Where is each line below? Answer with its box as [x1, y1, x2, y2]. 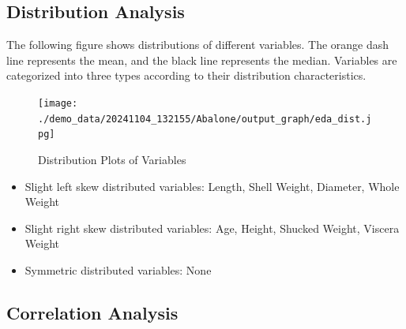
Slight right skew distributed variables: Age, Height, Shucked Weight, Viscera [24, 219, 400, 236]
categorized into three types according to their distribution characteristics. [6, 67, 367, 84]
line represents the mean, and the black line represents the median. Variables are [6, 51, 397, 68]
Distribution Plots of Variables [38, 151, 186, 167]
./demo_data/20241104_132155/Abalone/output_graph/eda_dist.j [38, 113, 372, 125]
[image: [38, 97, 78, 109]
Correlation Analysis [6, 300, 179, 324]
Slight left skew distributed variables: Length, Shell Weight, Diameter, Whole [24, 178, 400, 194]
